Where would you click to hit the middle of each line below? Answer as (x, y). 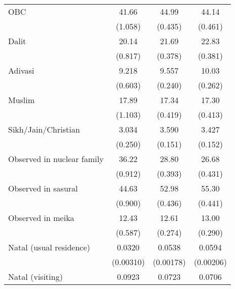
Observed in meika (41, 218)
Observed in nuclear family (56, 159)
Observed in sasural (43, 188)
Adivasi (21, 70)
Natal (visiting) (36, 277)
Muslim (22, 100)
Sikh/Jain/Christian (44, 129)
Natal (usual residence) (49, 247)
